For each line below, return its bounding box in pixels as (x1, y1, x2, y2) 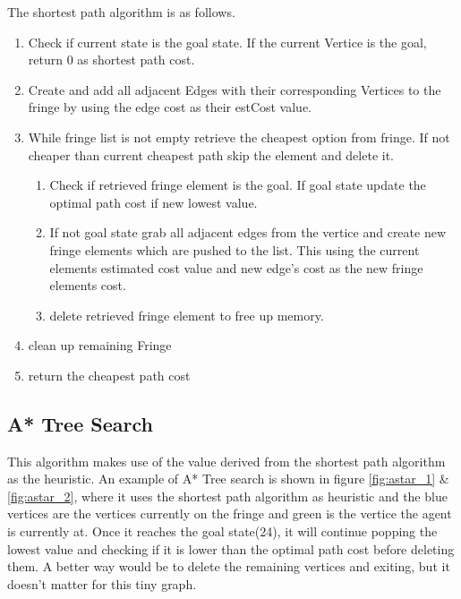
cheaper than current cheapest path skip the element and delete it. (28, 145, 394, 164)
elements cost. (49, 276, 126, 295)
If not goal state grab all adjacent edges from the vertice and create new (49, 223, 447, 242)
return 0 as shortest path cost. (28, 50, 195, 69)
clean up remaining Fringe (28, 336, 172, 355)
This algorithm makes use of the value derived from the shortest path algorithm (7, 451, 446, 470)
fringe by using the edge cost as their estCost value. (28, 98, 312, 116)
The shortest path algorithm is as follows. (7, 3, 235, 21)
